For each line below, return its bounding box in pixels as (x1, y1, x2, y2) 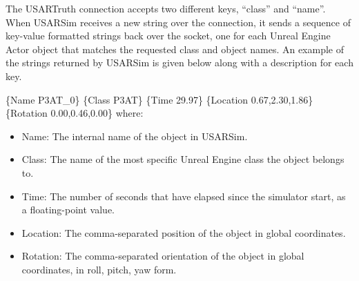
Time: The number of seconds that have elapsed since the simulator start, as (21, 188, 346, 203)
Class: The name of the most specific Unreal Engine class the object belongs (21, 152, 345, 166)
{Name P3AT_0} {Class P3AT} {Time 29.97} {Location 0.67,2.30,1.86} (6, 92, 313, 106)
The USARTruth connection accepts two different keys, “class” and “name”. (6, 1, 326, 15)
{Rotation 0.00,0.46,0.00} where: (6, 106, 144, 120)
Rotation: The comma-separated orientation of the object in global (21, 249, 304, 263)
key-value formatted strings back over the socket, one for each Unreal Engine (6, 28, 331, 43)
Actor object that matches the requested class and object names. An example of (6, 41, 345, 56)
